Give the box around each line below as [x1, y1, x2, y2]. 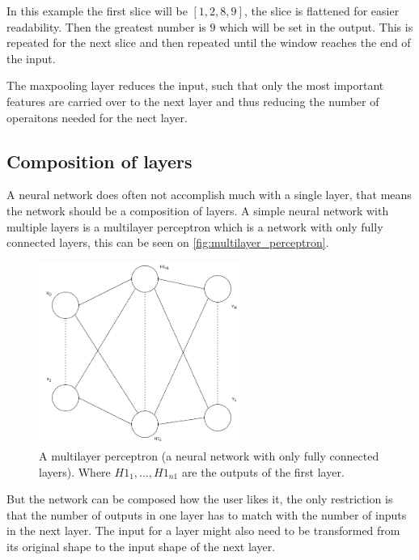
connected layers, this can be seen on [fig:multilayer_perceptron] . [6, 234, 329, 251]
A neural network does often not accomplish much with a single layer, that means [6, 186, 412, 203]
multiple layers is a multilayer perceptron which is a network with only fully [6, 218, 383, 235]
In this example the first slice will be [6, 2, 188, 19]
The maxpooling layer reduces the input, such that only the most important [6, 77, 384, 94]
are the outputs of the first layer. [181, 463, 345, 480]
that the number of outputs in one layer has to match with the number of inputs [6, 506, 407, 523]
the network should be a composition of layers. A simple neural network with [6, 202, 389, 218]
